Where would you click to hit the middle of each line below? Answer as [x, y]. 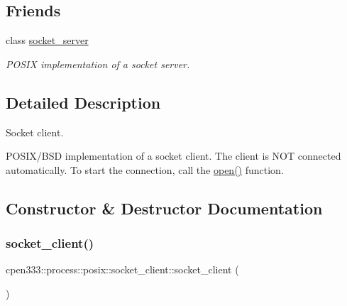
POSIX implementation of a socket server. [98, 64]
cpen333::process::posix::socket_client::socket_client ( [122, 269]
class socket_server [47, 40]
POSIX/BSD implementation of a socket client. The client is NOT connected [173, 156]
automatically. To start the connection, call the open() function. [145, 169]
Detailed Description [83, 102]
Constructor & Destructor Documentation [164, 208]
